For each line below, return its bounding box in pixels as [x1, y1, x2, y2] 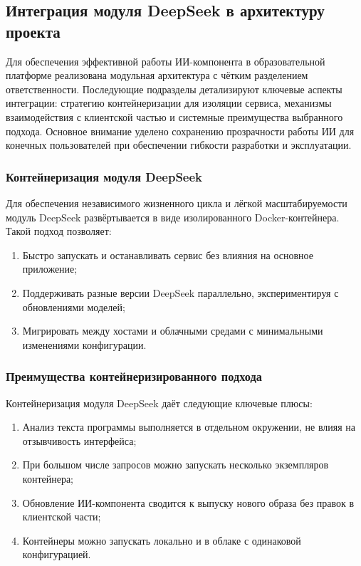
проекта [6, 20, 61, 42]
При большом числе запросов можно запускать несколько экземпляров [22, 457, 329, 472]
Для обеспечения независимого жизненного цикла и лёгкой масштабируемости [6, 195, 347, 210]
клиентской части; [22, 509, 101, 524]
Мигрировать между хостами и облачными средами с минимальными [22, 323, 323, 338]
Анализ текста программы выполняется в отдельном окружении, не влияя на [22, 419, 356, 434]
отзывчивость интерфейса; [22, 433, 137, 448]
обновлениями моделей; [22, 299, 125, 314]
